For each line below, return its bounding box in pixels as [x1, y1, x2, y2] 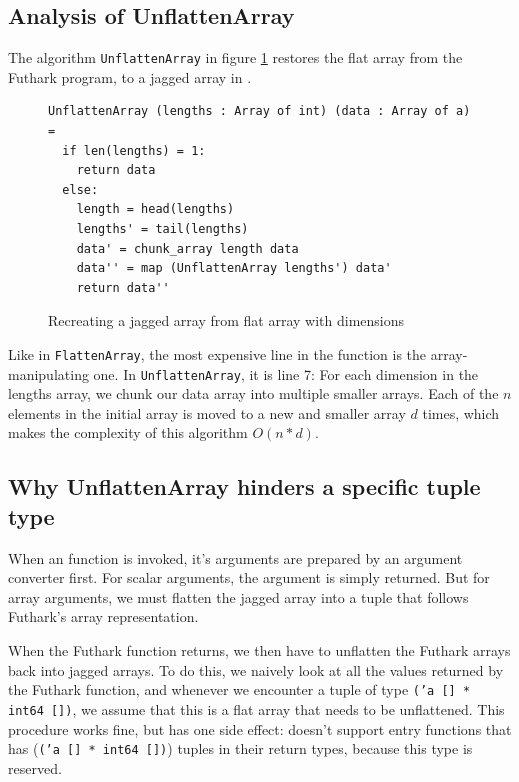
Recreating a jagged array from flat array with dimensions [48, 310, 405, 331]
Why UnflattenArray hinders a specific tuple [8, 471, 481, 502]
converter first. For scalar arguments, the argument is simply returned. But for [8, 567, 490, 588]
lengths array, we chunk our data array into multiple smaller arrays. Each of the [8, 383, 499, 404]
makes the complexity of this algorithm [8, 422, 248, 443]
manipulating [8, 363, 89, 384]
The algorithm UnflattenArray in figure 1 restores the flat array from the [8, 47, 463, 68]
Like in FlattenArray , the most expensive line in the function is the [8, 343, 427, 364]
